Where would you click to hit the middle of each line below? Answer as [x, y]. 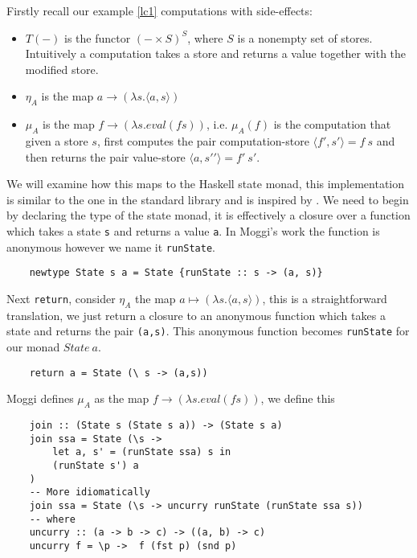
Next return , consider [61, 298]
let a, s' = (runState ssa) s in [142, 452]
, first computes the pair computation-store [203, 140]
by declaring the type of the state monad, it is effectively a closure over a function [208, 215]
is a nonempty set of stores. [305, 37]
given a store [57, 140]
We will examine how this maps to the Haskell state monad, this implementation [206, 184]
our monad [33, 346]
